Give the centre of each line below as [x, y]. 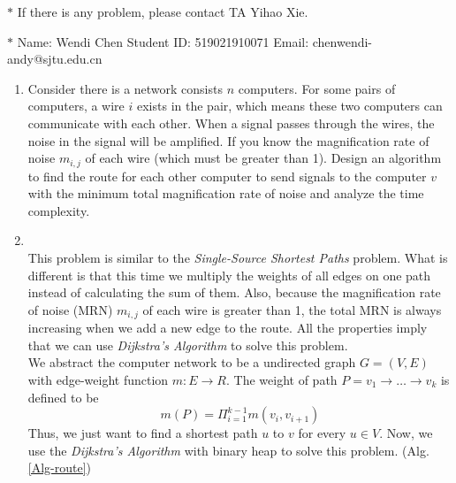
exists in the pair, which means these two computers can [290, 106]
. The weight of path [282, 379]
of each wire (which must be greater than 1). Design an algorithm [263, 158]
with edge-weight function [98, 379]
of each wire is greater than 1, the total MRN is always [292, 309]
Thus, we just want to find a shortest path [143, 433]
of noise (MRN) [70, 309]
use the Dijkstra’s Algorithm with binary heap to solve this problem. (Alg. [228, 450]
